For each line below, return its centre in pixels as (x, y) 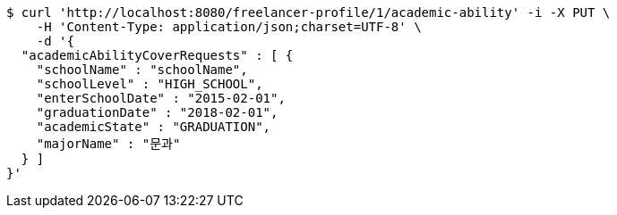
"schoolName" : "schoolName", (142, 70)
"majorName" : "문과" (108, 144)
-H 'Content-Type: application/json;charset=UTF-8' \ (229, 27)
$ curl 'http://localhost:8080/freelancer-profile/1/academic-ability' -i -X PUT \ (308, 12)
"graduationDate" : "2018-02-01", (157, 112)
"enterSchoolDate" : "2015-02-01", (161, 98)
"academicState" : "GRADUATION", (154, 127)
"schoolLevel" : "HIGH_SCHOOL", (150, 84)
